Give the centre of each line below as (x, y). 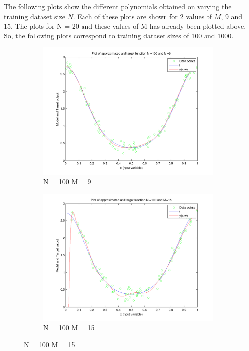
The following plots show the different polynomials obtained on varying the (118, 6)
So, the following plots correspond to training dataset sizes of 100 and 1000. (119, 35)
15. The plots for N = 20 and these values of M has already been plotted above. (125, 26)
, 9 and (232, 16)
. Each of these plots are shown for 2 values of (143, 16)
